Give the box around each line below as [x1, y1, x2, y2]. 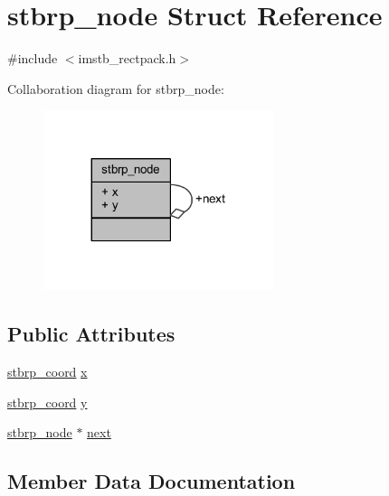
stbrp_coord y [7, 392, 88, 411]
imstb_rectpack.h [78, 49, 176, 68]
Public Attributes [7, 320, 176, 348]
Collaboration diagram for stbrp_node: [7, 79, 224, 98]
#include [7, 49, 58, 68]
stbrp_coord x [7, 362, 88, 381]
